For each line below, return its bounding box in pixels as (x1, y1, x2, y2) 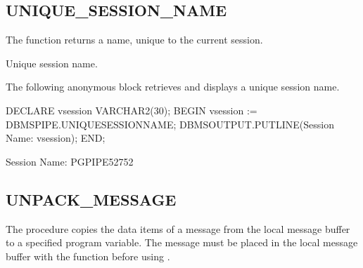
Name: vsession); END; (6, 130, 106, 145)
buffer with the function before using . (6, 248, 170, 263)
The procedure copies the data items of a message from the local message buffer (6, 221, 350, 236)
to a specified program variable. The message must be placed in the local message (6, 235, 358, 250)
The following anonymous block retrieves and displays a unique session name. (6, 79, 340, 94)
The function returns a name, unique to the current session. (6, 32, 263, 47)
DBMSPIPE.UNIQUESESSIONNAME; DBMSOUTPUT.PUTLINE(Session (6, 116, 334, 131)
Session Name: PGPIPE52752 (6, 154, 134, 168)
